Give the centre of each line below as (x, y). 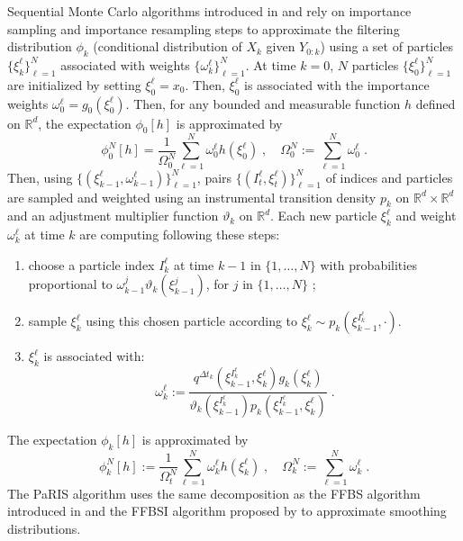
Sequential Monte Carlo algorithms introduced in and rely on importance (209, 11)
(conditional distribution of (168, 46)
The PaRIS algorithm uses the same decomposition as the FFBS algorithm (214, 493)
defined (436, 103)
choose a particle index (91, 264)
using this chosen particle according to (192, 321)
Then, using (40, 177)
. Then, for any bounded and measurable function (263, 103)
